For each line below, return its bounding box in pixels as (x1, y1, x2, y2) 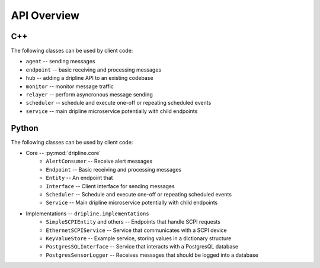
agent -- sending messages (25, 58, 95, 65)
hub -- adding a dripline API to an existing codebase (25, 75, 153, 82)
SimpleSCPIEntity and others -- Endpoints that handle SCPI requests (46, 218, 220, 225)
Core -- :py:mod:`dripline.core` (25, 150, 101, 157)
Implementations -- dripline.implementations (25, 210, 149, 217)
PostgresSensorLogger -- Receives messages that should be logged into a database (46, 251, 259, 259)
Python (11, 123, 39, 133)
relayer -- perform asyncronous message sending (25, 91, 153, 98)
